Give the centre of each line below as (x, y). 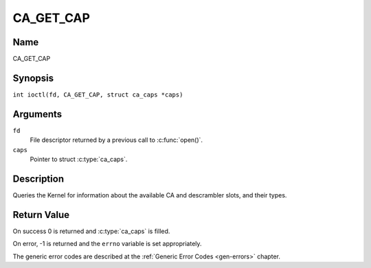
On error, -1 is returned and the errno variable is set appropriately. (107, 244)
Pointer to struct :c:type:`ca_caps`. (79, 159)
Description (38, 179)
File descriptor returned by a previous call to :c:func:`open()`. (116, 140)
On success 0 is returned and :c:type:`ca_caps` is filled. (91, 231)
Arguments (37, 114)
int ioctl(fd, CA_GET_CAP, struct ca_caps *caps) (98, 95)
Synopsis (33, 78)
